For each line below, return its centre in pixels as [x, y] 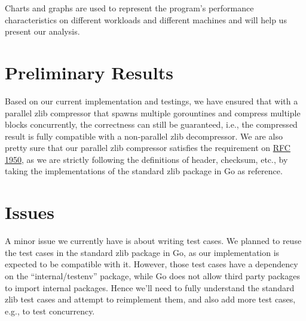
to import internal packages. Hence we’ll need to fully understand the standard [150, 287]
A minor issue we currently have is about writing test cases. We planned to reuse [153, 241]
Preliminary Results [89, 72]
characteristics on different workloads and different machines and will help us [146, 19]
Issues [30, 212]
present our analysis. [42, 31]
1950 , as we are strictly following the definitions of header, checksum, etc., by [146, 159]
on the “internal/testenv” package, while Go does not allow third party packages [152, 275]
